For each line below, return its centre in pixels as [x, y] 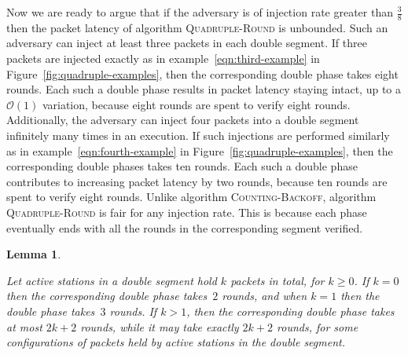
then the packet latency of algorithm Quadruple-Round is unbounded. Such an [197, 27]
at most [24, 326]
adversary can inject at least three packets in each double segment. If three [187, 43]
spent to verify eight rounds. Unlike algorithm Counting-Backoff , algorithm [191, 197]
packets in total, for [278, 280]
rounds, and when [265, 296]
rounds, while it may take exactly [160, 326]
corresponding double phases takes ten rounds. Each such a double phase [182, 166]
